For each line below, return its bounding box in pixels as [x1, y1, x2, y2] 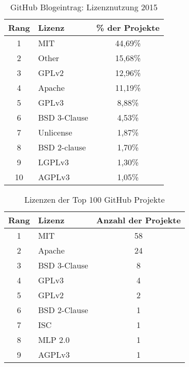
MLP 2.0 [38, 334, 70, 345]
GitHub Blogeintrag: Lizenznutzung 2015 [10, 1, 158, 13]
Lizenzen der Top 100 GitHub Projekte [24, 194, 165, 205]
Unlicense [38, 126, 72, 138]
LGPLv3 [38, 156, 69, 168]
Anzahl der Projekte [96, 214, 181, 226]
